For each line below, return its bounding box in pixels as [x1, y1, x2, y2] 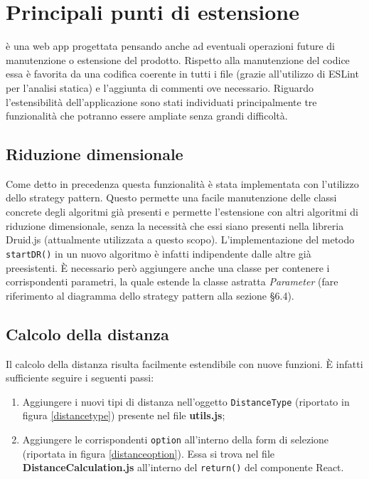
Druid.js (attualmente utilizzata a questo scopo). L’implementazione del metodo [6, 232, 355, 247]
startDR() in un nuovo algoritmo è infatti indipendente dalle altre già [6, 246, 311, 260]
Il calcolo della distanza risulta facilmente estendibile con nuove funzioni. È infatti [6, 356, 363, 371]
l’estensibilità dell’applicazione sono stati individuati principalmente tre [6, 94, 317, 109]
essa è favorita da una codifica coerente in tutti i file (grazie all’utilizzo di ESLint [6, 66, 359, 81]
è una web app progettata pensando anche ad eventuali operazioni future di [6, 38, 336, 53]
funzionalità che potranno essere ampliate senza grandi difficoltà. [6, 108, 288, 123]
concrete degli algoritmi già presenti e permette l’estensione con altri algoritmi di [6, 204, 358, 219]
